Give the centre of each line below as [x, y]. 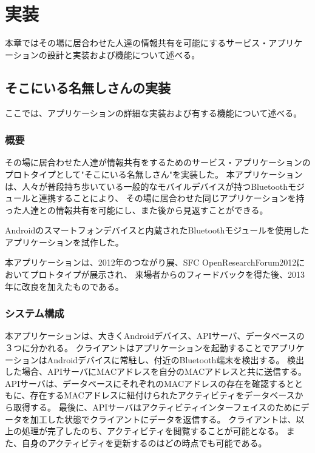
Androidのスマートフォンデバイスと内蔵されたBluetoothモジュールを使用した [157, 230]
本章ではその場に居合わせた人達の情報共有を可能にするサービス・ [137, 43]
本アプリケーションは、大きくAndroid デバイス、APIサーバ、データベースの [155, 336]
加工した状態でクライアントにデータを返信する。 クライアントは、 [163, 419]
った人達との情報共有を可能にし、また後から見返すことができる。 [137, 210]
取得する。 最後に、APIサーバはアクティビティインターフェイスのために [157, 407]
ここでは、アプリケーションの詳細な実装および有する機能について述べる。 [154, 112]
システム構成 [35, 313]
